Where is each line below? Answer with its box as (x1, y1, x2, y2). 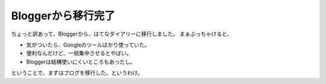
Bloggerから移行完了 (11, 9, 115, 22)
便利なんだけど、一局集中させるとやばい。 (26, 50, 132, 57)
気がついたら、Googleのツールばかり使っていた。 (26, 41, 150, 48)
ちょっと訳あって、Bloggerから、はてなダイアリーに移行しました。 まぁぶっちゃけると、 (11, 30, 232, 37)
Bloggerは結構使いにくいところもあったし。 (26, 58, 136, 65)
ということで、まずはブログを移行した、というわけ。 (11, 69, 143, 77)
